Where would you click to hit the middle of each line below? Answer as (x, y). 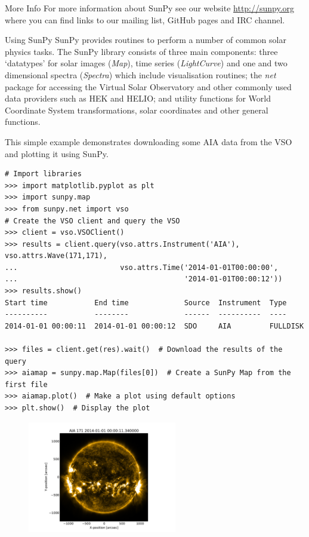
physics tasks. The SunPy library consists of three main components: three (141, 51)
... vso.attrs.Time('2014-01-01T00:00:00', (142, 267)
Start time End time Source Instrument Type (146, 303)
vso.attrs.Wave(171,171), (56, 256)
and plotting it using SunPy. (57, 153)
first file (26, 384)
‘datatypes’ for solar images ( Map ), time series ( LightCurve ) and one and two (146, 63)
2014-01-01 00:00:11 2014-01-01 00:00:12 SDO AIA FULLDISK (154, 326)
